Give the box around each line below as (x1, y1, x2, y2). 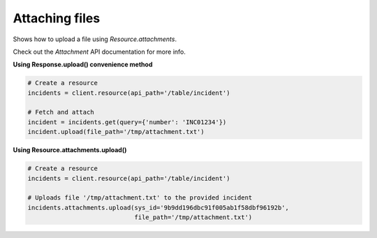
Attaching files (13, 10, 101, 26)
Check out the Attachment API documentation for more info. (13, 47, 186, 56)
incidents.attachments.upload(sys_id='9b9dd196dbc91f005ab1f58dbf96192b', (27, 203, 290, 211)
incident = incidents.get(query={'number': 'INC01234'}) (27, 118, 227, 126)
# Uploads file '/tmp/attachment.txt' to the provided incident (27, 194, 253, 202)
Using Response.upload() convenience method (13, 60, 153, 69)
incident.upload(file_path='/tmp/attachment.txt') (27, 128, 205, 136)
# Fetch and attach (27, 108, 94, 117)
